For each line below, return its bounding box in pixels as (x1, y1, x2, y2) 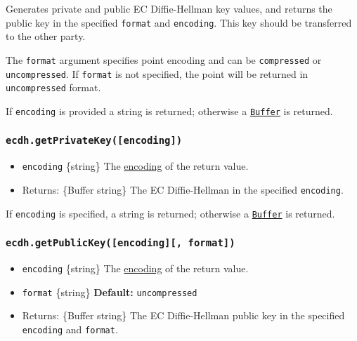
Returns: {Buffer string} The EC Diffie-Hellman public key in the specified (22, 308, 345, 323)
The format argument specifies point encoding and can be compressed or (6, 52, 322, 67)
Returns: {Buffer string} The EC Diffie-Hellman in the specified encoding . (22, 182, 344, 196)
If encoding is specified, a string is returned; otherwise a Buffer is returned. (6, 206, 335, 220)
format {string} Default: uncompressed (22, 284, 197, 299)
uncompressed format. (6, 80, 101, 95)
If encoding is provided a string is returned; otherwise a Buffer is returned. (6, 103, 333, 118)
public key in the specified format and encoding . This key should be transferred (6, 15, 352, 29)
